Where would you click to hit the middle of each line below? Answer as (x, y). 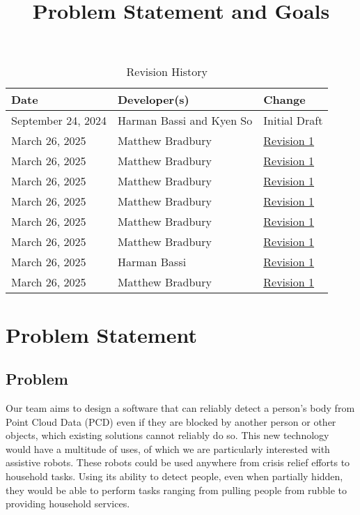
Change (284, 100)
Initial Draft (293, 121)
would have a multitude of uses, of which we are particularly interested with (168, 448)
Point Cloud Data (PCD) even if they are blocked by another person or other (171, 421)
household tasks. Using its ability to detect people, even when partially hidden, (174, 476)
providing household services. (68, 504)
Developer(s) (153, 100)
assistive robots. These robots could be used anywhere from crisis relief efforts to (178, 462)
